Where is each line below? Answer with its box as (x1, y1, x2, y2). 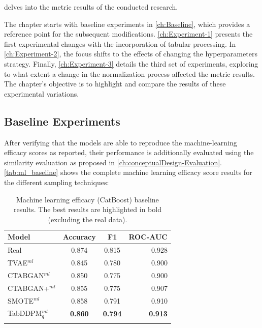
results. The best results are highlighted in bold (13, 204, 161, 215)
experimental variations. (4, 88, 79, 99)
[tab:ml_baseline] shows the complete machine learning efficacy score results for (4, 167, 252, 177)
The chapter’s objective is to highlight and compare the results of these (4, 78, 226, 89)
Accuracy (62, 231, 96, 242)
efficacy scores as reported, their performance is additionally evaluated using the (4, 147, 254, 158)
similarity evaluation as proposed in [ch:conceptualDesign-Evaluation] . (4, 157, 222, 167)
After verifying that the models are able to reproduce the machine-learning (4, 137, 237, 147)
